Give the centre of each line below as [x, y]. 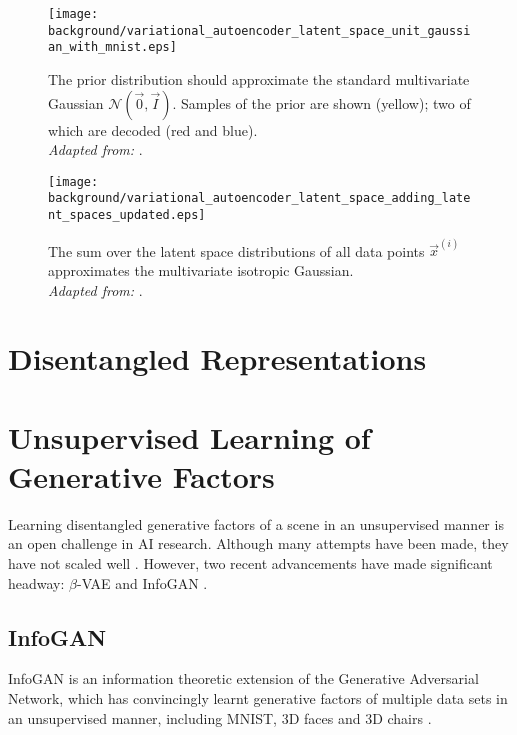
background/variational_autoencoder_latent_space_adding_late [259, 198]
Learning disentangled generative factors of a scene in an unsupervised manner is [256, 523]
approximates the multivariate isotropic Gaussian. [201, 269]
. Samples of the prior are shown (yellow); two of [321, 102]
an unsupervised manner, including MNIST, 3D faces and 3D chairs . [220, 717]
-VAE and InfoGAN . [142, 582]
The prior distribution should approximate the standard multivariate [259, 78]
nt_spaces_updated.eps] [127, 215]
